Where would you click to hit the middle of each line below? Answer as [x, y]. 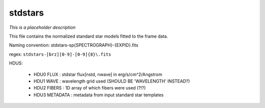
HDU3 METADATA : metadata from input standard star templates [99, 95]
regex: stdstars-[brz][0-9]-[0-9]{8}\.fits [60, 54]
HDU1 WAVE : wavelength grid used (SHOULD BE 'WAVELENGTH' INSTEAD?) [112, 81]
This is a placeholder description [42, 27]
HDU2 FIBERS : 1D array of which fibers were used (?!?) [90, 88]
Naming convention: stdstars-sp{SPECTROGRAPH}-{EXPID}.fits [74, 45]
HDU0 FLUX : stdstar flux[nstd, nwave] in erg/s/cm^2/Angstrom [98, 74]
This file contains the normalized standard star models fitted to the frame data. [89, 36]
